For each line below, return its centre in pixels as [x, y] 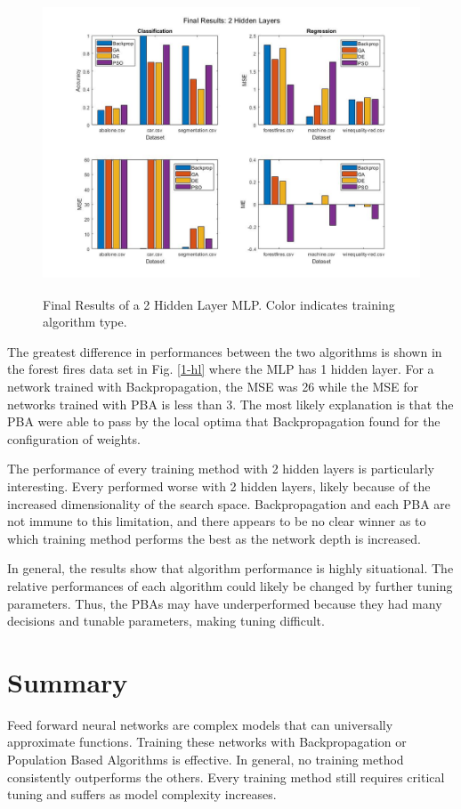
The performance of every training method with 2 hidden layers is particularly [221, 469]
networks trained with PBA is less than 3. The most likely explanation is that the [230, 404]
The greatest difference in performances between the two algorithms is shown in [225, 351]
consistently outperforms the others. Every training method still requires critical [226, 777]
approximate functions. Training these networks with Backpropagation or [207, 742]
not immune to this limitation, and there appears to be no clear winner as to [217, 521]
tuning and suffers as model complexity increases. [142, 794]
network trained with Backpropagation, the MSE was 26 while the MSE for [213, 386]
